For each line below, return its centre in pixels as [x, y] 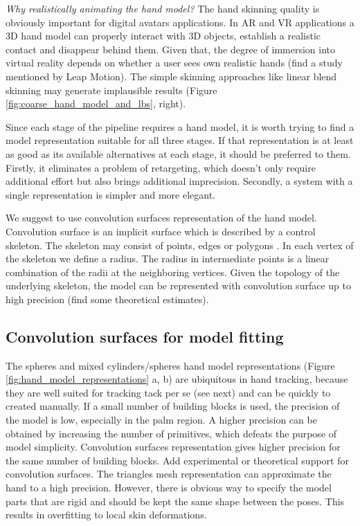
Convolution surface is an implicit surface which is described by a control [161, 231]
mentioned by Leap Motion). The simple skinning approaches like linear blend [171, 76]
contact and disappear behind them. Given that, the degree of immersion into [170, 49]
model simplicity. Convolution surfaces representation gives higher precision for [173, 447]
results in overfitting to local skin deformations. [106, 515]
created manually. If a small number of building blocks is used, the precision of [173, 406]
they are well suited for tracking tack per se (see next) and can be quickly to [168, 392]
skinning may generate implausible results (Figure [111, 90]
